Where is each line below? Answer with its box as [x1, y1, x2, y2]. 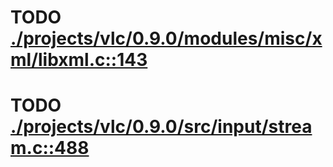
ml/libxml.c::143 [10, 49, 148, 71]
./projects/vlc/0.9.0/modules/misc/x [10, 27, 323, 50]
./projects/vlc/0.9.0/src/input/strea [10, 116, 313, 138]
